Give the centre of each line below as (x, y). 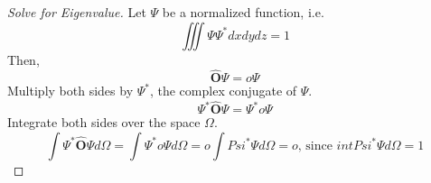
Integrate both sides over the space (104, 122)
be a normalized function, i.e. (243, 12)
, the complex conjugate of (223, 91)
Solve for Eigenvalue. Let (77, 12)
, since (315, 146)
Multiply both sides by (70, 91)
